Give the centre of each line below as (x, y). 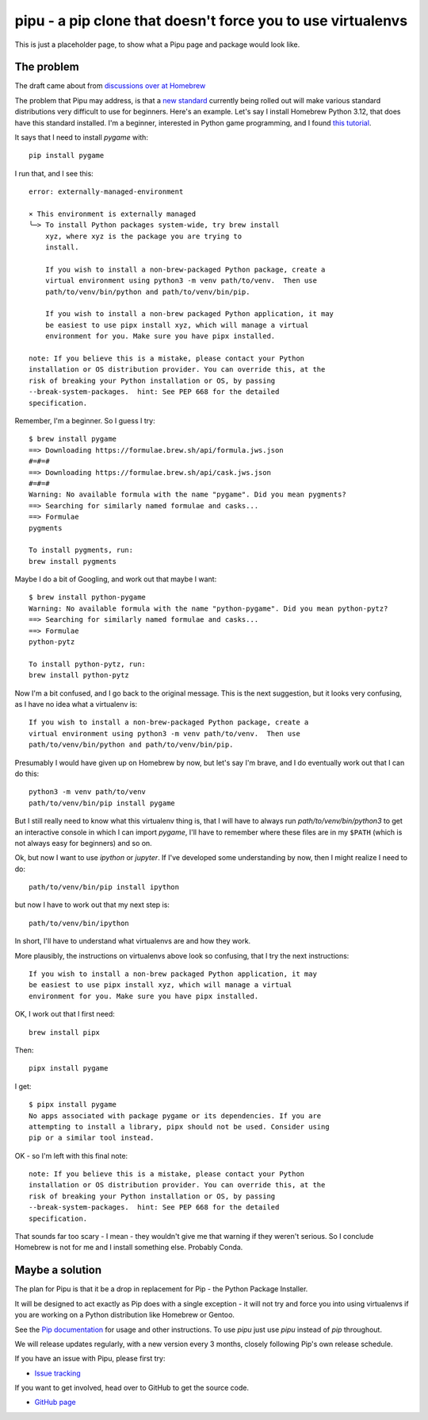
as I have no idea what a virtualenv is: (76, 704)
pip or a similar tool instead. (92, 1138)
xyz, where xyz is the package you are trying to (143, 236)
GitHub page (55, 1403)
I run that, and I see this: (54, 173)
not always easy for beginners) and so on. (83, 843)
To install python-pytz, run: (88, 664)
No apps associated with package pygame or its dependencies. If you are (175, 1115)
